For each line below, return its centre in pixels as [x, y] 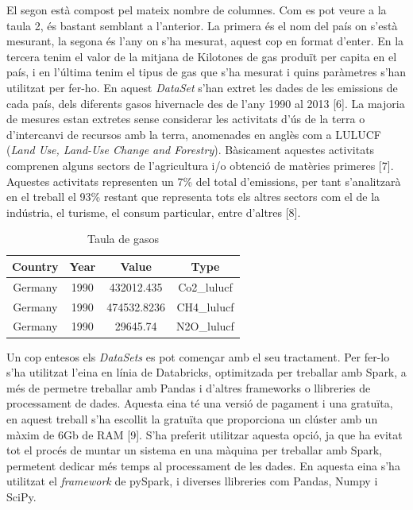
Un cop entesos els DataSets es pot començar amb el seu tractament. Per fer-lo [198, 356]
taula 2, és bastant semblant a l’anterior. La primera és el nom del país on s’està [202, 25]
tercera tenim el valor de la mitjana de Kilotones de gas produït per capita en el [202, 56]
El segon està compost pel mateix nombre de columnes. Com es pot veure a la [197, 10]
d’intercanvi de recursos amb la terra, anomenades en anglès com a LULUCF [194, 134]
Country [35, 266]
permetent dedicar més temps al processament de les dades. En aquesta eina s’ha [203, 465]
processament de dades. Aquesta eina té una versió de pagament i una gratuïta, [200, 403]
